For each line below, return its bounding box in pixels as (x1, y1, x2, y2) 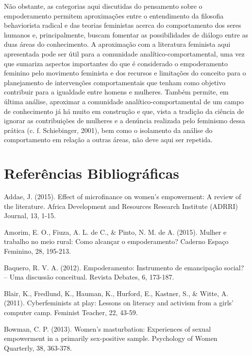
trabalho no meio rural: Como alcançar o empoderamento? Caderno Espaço (4, 236, 229, 246)
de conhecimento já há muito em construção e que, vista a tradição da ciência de (4, 106, 244, 116)
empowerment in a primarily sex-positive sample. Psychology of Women (4, 333, 218, 343)
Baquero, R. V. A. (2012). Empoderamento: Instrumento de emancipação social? (4, 262, 244, 272)
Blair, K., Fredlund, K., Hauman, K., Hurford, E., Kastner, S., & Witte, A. (4, 288, 229, 298)
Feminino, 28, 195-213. (4, 246, 71, 256)
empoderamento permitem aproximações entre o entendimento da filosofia (4, 10, 224, 20)
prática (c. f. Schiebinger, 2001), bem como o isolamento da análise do (4, 125, 213, 135)
